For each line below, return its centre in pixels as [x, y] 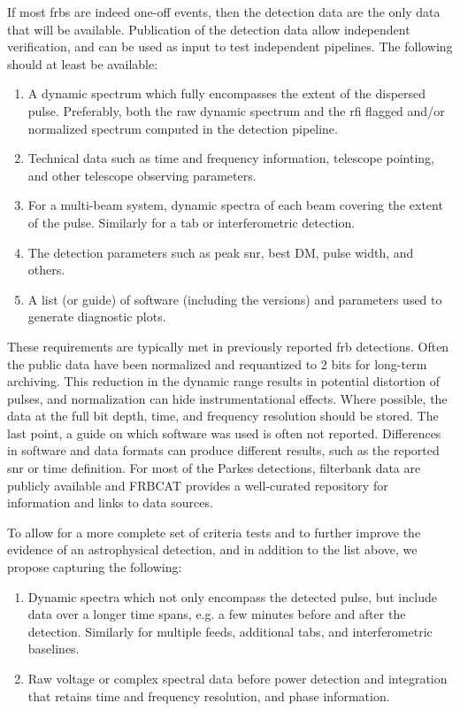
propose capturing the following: [95, 567]
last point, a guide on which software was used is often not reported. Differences [224, 433]
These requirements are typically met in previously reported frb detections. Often [228, 346]
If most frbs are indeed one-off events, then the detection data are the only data [224, 12]
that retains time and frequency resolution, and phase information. [209, 696]
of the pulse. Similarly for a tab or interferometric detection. [192, 222]
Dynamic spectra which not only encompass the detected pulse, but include [232, 596]
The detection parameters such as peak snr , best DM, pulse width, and [221, 252]
